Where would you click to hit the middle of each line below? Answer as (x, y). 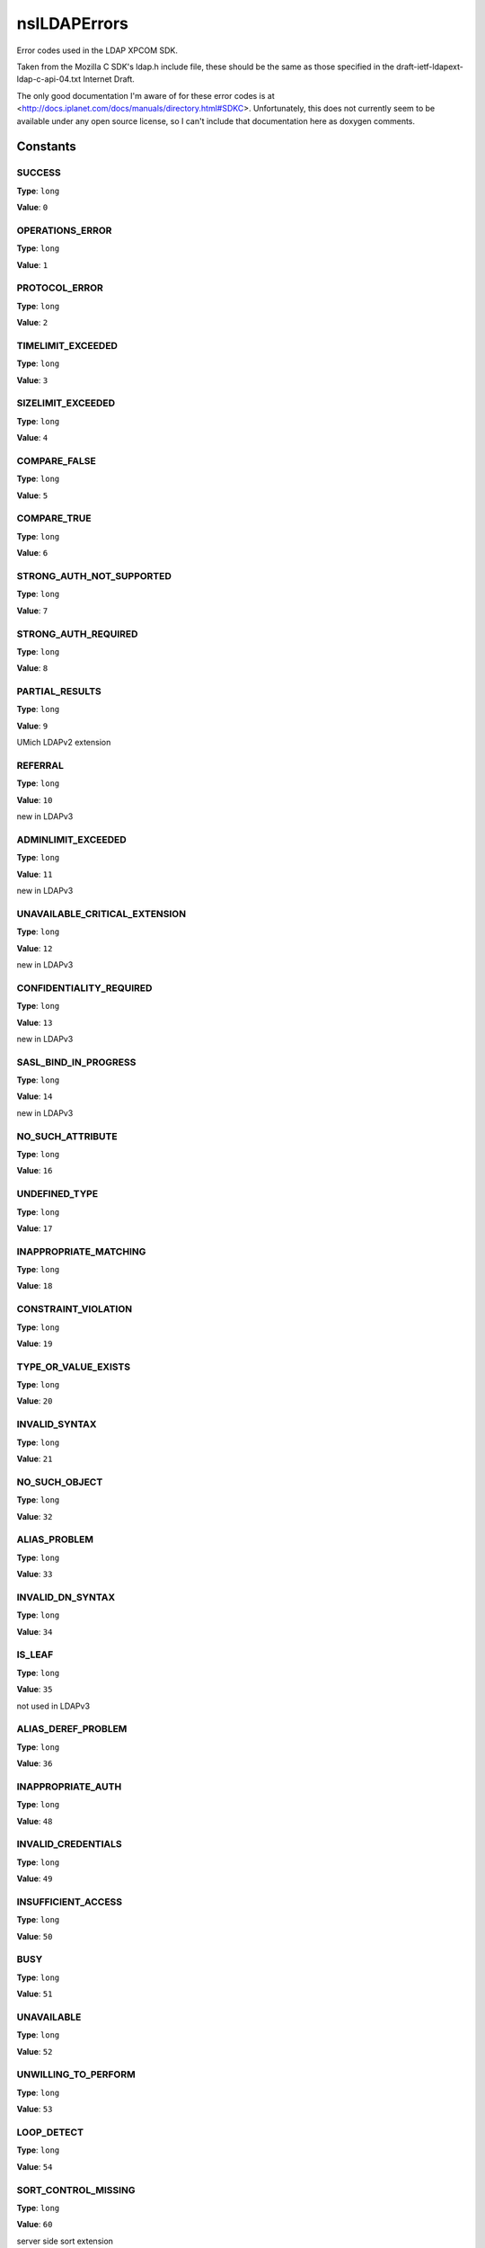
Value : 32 (35, 1516)
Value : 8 (32, 668)
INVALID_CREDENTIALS (70, 1844)
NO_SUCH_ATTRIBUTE (67, 1136)
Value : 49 (35, 1878)
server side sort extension (65, 2241)
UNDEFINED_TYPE (57, 1194)
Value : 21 (35, 1459)
